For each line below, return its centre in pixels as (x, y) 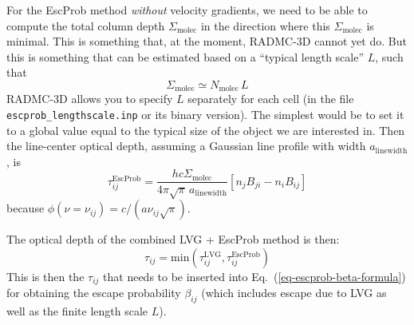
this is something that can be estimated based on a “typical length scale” (185, 56)
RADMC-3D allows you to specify (90, 99)
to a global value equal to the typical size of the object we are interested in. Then (206, 130)
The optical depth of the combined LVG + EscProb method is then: (173, 239)
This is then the (45, 276)
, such (389, 56)
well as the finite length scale (77, 311)
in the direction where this (265, 25)
